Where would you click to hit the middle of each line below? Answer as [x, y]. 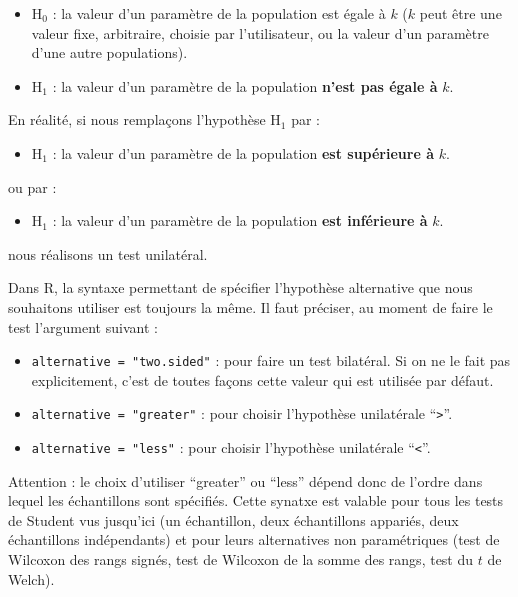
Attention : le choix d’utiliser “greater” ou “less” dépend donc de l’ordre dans [245, 480]
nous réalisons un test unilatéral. [108, 253]
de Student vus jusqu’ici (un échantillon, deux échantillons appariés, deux [233, 519]
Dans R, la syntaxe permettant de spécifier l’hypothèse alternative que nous [240, 287]
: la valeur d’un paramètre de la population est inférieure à [240, 220]
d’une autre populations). [109, 52]
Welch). [31, 578]
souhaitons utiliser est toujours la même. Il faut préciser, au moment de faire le [250, 306]
